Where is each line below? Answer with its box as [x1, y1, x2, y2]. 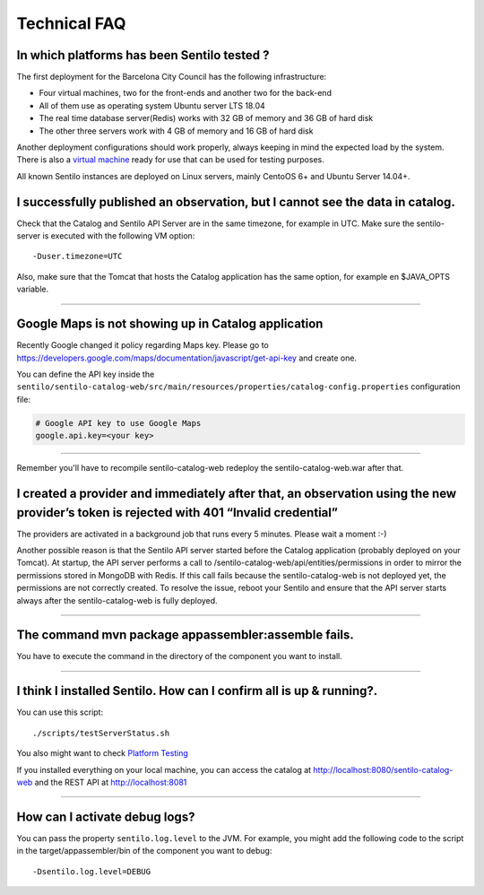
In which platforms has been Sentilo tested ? [16, 48, 270, 63]
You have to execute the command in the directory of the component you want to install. [16, 651, 342, 662]
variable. [16, 283, 49, 295]
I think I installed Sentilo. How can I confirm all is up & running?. [16, 683, 378, 699]
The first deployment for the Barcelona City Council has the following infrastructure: [16, 72, 327, 83]
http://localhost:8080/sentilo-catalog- [313, 764, 454, 775]
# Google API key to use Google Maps [35, 418, 202, 428]
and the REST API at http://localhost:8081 [34, 777, 187, 787]
